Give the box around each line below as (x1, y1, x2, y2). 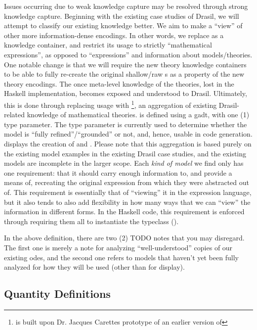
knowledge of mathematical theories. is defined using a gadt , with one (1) (27, 109, 250, 120)
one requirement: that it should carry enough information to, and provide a (4, 167, 232, 178)
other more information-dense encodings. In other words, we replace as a (4, 30, 224, 40)
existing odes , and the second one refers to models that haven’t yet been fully (4, 252, 239, 262)
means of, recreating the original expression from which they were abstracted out (4, 177, 250, 188)
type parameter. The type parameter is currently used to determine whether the (4, 119, 247, 129)
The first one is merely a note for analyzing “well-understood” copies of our (4, 242, 233, 252)
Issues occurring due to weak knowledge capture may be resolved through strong (4, 1, 248, 11)
